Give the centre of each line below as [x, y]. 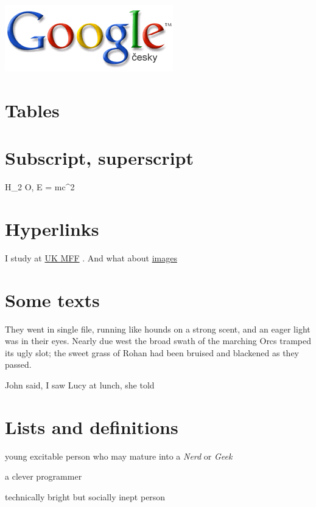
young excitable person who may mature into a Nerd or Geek [119, 456]
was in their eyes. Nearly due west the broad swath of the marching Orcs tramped [158, 341]
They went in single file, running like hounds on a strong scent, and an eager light [158, 329]
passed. [18, 364]
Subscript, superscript [100, 158]
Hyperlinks [52, 228]
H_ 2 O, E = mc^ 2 [40, 187]
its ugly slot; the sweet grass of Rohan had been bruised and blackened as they [152, 352]
